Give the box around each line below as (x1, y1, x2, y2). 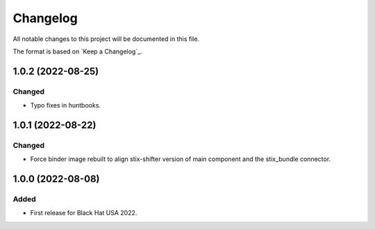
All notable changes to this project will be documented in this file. (12, 35, 200, 43)
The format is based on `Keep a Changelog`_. (12, 47, 142, 56)
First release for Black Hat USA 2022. (30, 209, 137, 217)
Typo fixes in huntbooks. (30, 101, 101, 110)
